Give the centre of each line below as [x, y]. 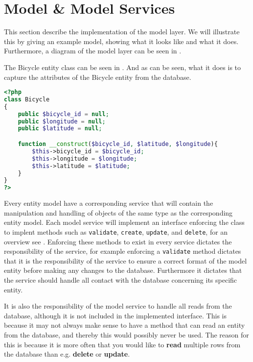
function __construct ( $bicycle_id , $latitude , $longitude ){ [118, 144]
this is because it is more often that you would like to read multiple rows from [122, 344]
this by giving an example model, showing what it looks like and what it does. [121, 41]
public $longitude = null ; [62, 121]
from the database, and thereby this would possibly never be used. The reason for [126, 334]
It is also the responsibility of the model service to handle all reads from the [118, 306]
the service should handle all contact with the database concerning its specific [121, 280]
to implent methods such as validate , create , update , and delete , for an [116, 231]
